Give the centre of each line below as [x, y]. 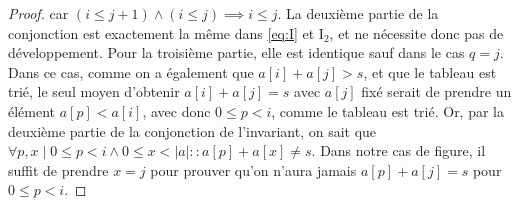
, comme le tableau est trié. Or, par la [388, 110]
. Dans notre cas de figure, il [398, 150]
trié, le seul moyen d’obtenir [94, 91]
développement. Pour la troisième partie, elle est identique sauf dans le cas [236, 52]
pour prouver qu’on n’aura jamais [253, 169]
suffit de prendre [58, 169]
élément [32, 110]
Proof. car [38, 13]
